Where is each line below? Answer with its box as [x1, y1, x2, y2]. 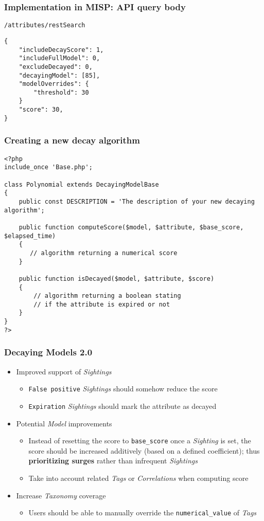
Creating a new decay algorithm [4, 134, 140, 147]
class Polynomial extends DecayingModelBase [4, 181, 159, 188]
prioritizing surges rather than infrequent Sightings [28, 455, 198, 466]
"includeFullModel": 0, [19, 55, 100, 62]
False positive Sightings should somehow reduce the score [28, 383, 218, 394]
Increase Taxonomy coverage [16, 490, 106, 500]
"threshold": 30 [33, 88, 89, 96]
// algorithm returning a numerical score [30, 249, 178, 257]
